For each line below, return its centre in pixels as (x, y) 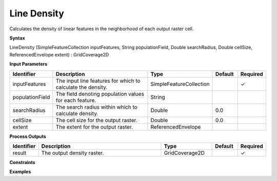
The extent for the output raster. (94, 127)
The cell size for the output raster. (97, 120)
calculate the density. (82, 87)
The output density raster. (73, 153)
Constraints (22, 162)
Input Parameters (28, 64)
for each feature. (76, 100)
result (19, 153)
